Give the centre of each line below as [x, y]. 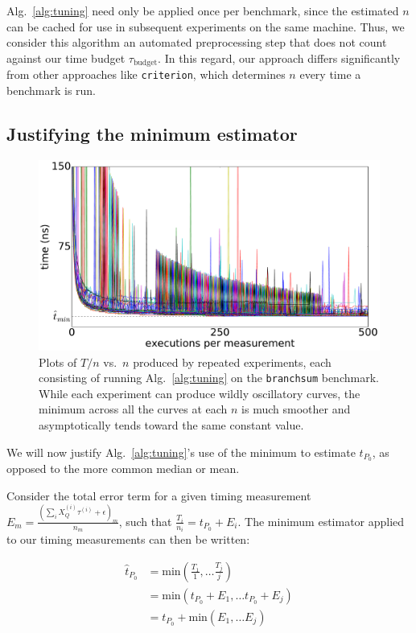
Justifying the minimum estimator [152, 133]
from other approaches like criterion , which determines [146, 74]
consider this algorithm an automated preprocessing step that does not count [197, 42]
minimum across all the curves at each [133, 409]
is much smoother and [296, 409]
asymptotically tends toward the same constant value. [171, 424]
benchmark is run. [51, 90]
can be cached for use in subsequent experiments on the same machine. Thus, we [206, 26]
